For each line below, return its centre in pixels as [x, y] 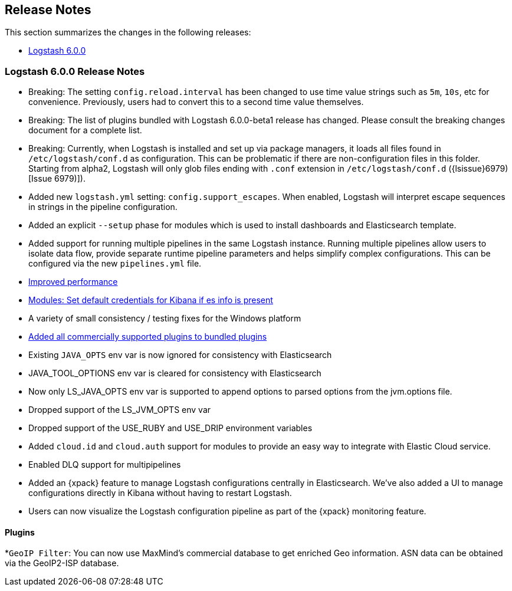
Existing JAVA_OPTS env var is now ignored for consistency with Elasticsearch [180, 355]
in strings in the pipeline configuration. [103, 207]
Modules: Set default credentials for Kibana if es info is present [151, 300]
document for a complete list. [85, 130]
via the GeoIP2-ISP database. [62, 563]
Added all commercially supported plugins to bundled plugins [148, 337]
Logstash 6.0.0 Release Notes [75, 71]
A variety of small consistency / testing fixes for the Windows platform [165, 319]
